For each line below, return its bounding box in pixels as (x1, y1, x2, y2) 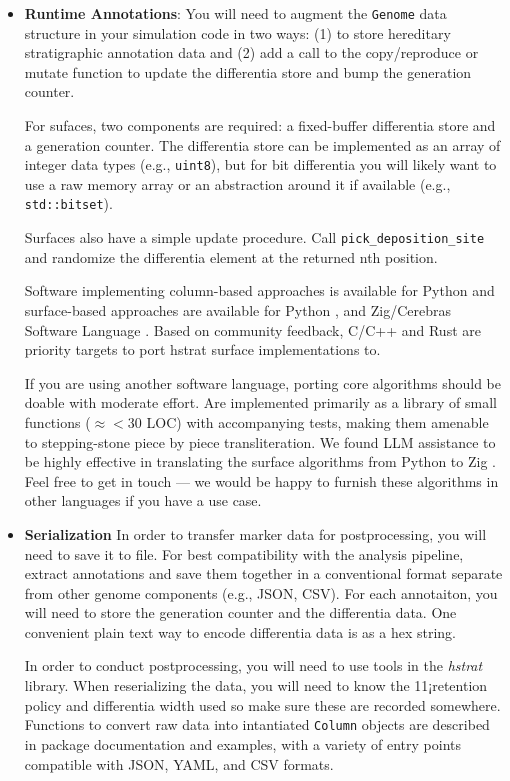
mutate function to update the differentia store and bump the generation (24, 61, 472, 82)
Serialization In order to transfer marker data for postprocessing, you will (24, 523, 487, 544)
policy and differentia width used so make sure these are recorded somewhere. (24, 694, 501, 715)
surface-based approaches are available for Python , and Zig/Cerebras (24, 299, 451, 320)
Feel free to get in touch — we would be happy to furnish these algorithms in (24, 470, 499, 491)
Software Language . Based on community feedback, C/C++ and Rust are (24, 319, 481, 340)
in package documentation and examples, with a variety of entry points (24, 733, 461, 754)
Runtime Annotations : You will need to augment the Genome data (24, 3, 447, 23)
